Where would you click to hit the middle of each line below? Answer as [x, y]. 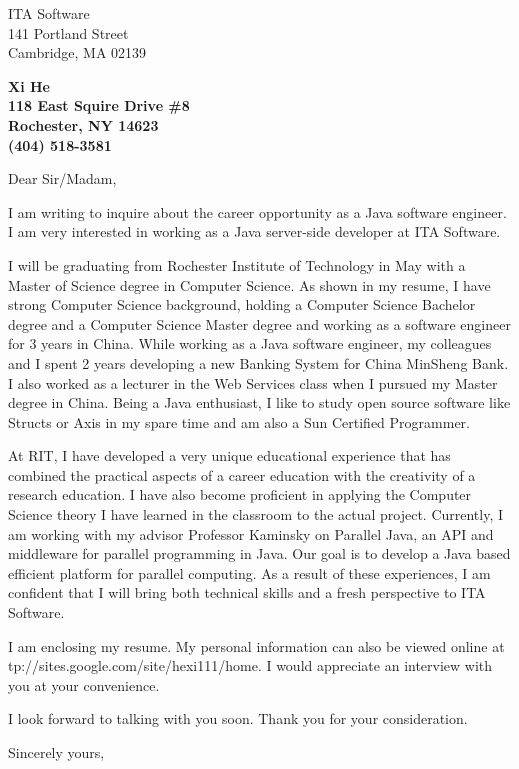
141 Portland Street [68, 32]
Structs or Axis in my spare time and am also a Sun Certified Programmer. [239, 421]
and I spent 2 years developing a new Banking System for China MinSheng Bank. [258, 362]
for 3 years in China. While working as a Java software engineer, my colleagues [250, 343]
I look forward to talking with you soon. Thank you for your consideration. [238, 718]
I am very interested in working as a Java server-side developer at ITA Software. [254, 231]
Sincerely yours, [56, 752]
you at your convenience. [84, 684]
